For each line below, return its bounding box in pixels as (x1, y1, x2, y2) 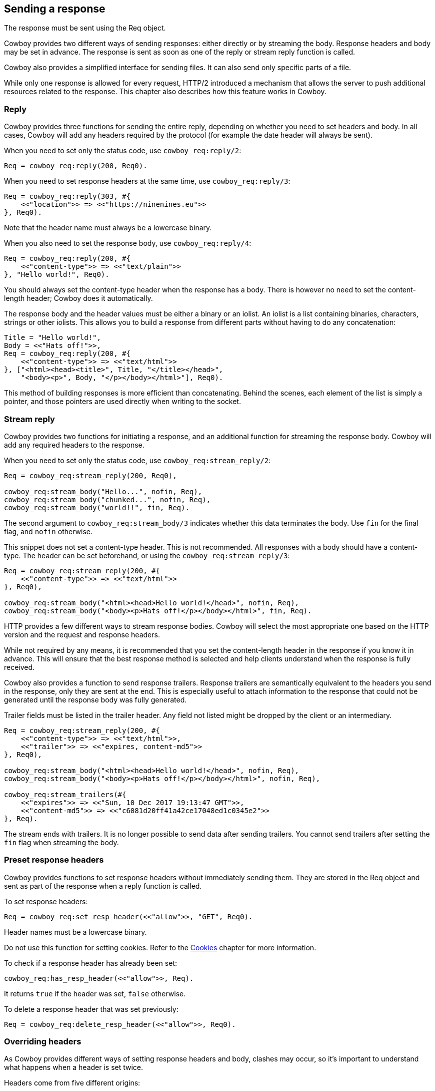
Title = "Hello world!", (4, 333, 101, 342)
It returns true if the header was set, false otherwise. (4, 989, 186, 998)
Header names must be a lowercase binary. (4, 927, 147, 936)
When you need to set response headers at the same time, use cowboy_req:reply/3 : (4, 177, 290, 186)
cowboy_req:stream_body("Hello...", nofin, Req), (4, 487, 202, 496)
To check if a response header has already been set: (4, 958, 177, 967)
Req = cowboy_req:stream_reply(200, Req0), (4, 471, 177, 480)
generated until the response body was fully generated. (4, 695, 187, 704)
